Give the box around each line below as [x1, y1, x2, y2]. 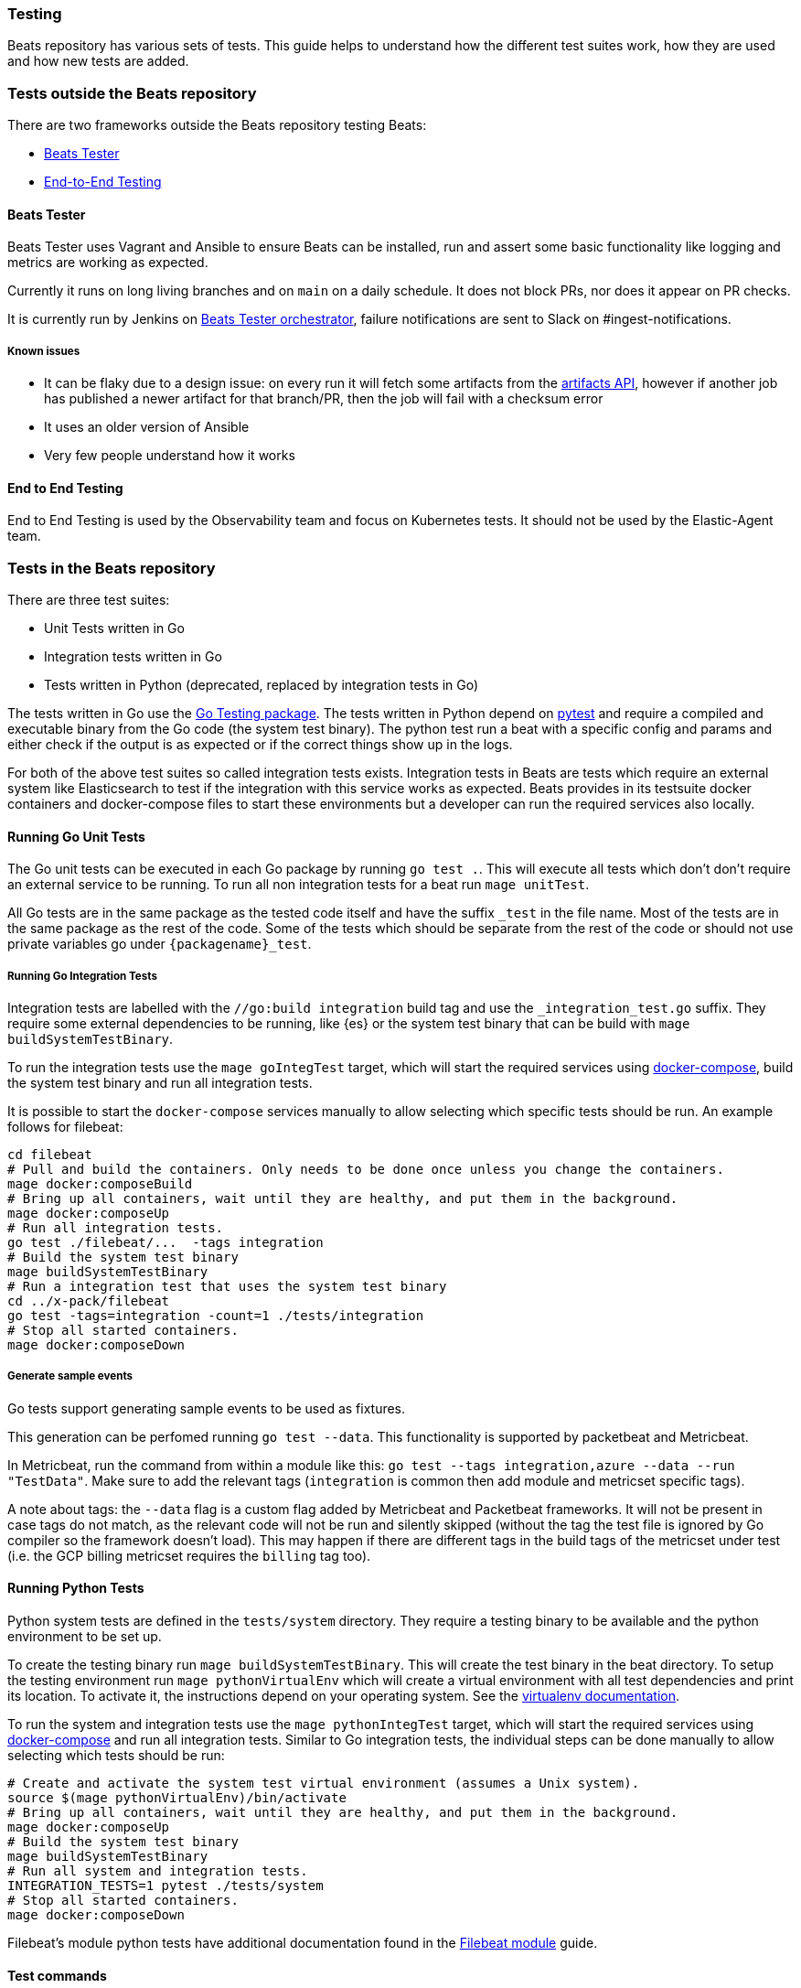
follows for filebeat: [7, 1119, 123, 1135]
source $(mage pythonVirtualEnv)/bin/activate [7, 1790, 347, 1806]
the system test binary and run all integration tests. [7, 1075, 313, 1091]
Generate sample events [7, 1370, 133, 1383]
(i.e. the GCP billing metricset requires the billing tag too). [7, 1547, 371, 1564]
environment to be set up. [7, 1628, 162, 1645]
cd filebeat [7, 1147, 92, 1163]
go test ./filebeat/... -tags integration [7, 1235, 324, 1251]
